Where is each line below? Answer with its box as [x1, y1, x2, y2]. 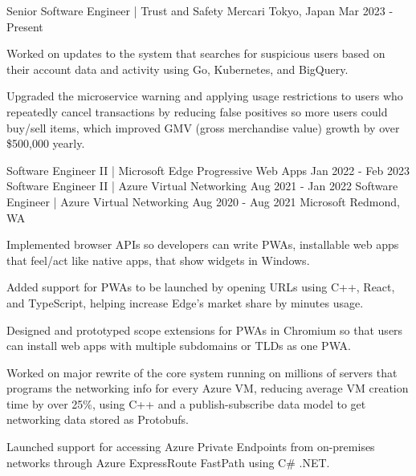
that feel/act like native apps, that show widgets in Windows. [6, 251, 310, 268]
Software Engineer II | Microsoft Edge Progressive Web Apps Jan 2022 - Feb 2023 [6, 161, 410, 178]
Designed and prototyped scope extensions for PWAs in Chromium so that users [6, 321, 403, 338]
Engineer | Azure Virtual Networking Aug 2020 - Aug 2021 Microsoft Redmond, [6, 193, 400, 210]
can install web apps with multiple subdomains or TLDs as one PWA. [6, 337, 351, 354]
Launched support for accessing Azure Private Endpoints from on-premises [6, 438, 375, 455]
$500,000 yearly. [6, 135, 85, 152]
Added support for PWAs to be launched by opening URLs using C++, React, [6, 279, 395, 295]
